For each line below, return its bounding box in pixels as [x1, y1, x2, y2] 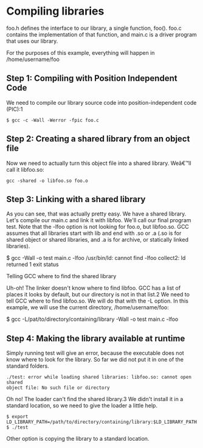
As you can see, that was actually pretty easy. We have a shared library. [6, 210, 187, 217]
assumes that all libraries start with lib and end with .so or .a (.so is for [6, 229, 182, 237]
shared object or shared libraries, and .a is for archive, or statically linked [6, 236, 189, 243]
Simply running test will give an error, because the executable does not [6, 349, 184, 357]
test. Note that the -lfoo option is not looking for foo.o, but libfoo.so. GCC [6, 223, 190, 231]
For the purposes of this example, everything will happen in [6, 49, 155, 56]
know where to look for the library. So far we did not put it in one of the [6, 356, 184, 363]
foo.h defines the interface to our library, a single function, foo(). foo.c [6, 24, 182, 32]
